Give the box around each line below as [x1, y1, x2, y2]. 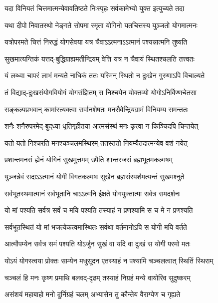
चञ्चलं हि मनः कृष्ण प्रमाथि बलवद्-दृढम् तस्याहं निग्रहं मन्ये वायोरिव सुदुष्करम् [4, 272, 191, 282]
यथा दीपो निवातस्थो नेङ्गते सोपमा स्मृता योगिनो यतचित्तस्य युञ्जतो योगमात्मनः [4, 20, 198, 30]
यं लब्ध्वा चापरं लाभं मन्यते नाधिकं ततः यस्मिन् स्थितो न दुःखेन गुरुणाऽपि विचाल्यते [4, 70, 205, 81]
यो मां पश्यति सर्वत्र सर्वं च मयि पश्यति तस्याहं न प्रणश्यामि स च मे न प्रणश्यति [4, 205, 193, 215]
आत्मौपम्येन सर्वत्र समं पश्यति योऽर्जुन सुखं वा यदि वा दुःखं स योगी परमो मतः [4, 238, 191, 249]
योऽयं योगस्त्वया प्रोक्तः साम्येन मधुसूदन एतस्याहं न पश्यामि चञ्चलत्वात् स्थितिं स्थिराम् [4, 255, 214, 265]
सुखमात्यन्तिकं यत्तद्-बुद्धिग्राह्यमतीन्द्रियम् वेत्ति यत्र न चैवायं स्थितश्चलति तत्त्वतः [4, 53, 195, 64]
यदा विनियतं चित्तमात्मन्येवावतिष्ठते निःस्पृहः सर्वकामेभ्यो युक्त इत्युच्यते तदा [4, 3, 185, 13]
